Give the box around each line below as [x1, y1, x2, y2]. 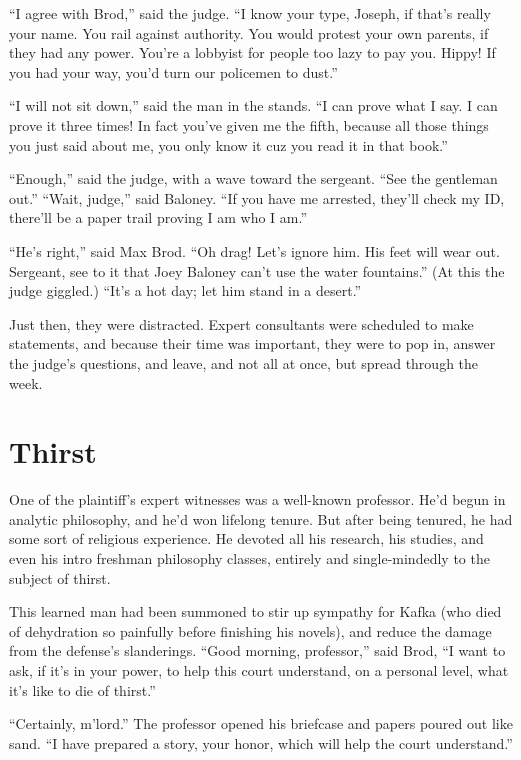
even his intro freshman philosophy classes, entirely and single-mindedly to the [9, 548, 490, 568]
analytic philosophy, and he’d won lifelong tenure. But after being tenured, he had [9, 508, 513, 529]
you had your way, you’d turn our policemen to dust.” [9, 61, 338, 82]
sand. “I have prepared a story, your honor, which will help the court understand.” [9, 732, 513, 753]
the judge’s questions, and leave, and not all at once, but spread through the [9, 352, 479, 373]
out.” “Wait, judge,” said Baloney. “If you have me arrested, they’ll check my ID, [9, 187, 505, 208]
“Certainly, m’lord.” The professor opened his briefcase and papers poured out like [9, 713, 513, 734]
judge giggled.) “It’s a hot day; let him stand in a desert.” [9, 280, 362, 301]
